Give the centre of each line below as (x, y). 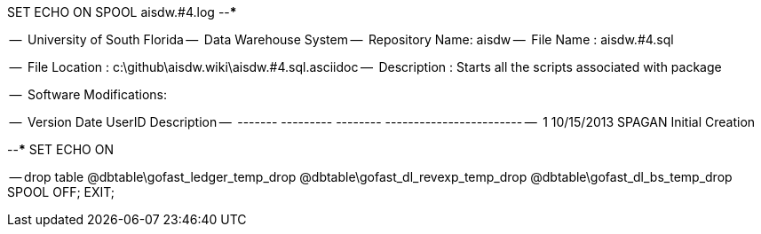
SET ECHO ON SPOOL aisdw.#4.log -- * (122, 12)
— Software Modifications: (88, 94)
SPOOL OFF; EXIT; (61, 192)
